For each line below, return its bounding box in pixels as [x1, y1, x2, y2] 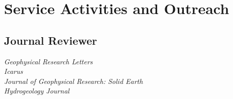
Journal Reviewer [4, 32, 97, 48]
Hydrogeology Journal [4, 85, 70, 96]
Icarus [4, 66, 23, 76]
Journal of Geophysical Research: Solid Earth [4, 75, 143, 86]
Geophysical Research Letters [4, 56, 93, 66]
